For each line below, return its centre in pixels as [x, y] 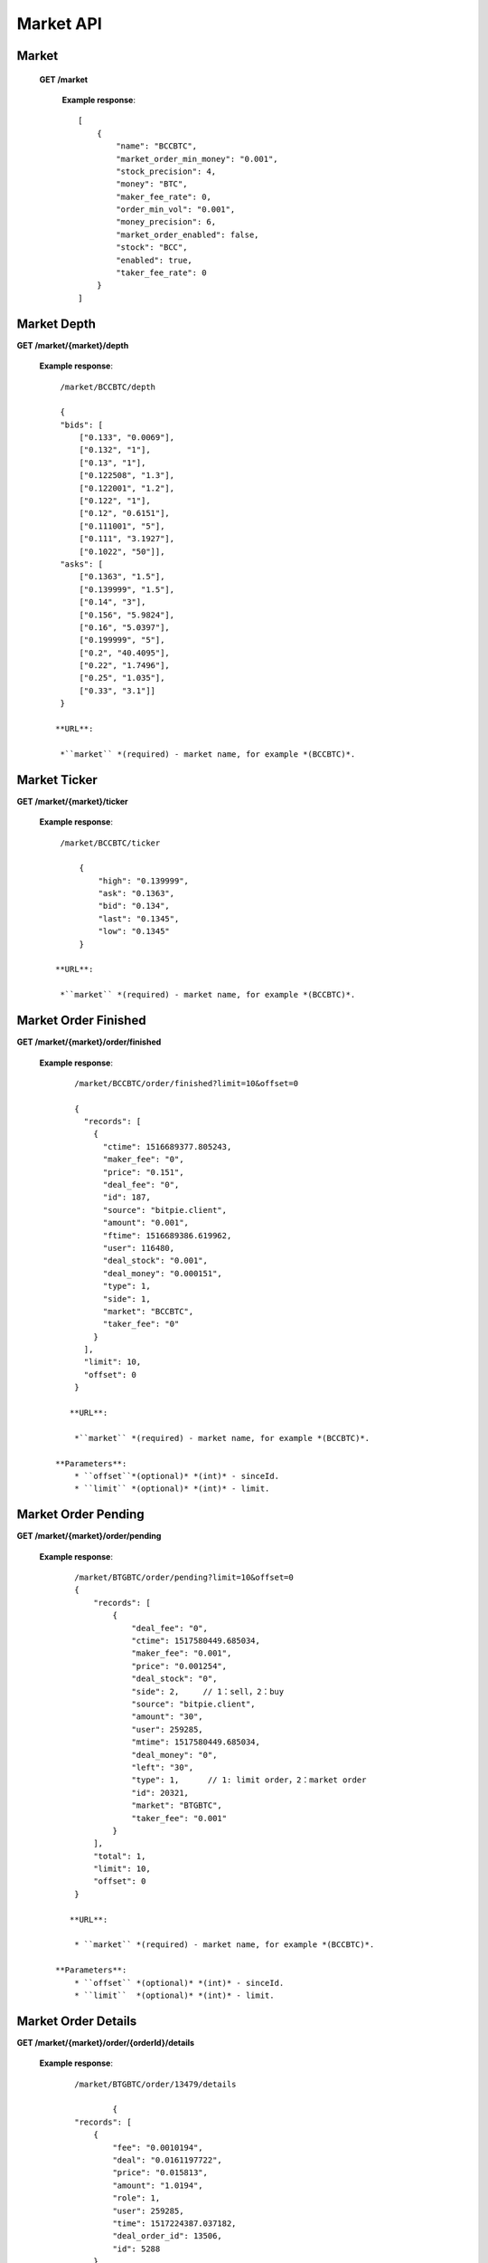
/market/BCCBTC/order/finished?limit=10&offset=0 [186, 1083]
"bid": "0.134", [134, 906]
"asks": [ [82, 564]
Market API [60, 24]
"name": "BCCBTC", [157, 146]
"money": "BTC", [152, 184]
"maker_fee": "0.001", [182, 1653]
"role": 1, [136, 2198]
